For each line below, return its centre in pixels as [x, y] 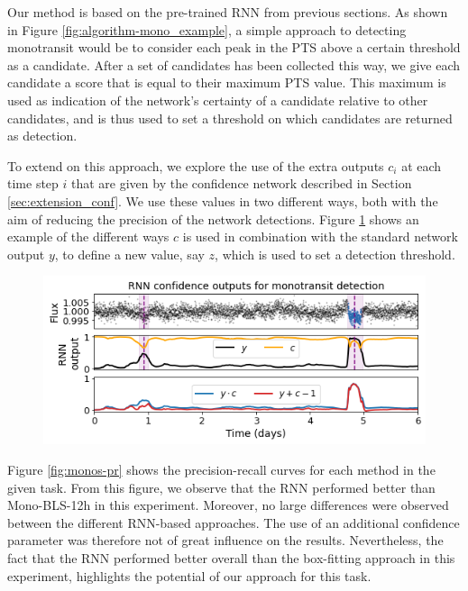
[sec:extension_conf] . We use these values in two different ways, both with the [223, 200]
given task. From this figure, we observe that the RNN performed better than [221, 487]
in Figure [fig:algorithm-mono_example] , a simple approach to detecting [207, 29]
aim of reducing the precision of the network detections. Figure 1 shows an [213, 218]
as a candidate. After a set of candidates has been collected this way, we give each [234, 64]
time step [33, 183]
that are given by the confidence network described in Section [242, 183]
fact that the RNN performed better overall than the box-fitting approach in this [231, 557]
